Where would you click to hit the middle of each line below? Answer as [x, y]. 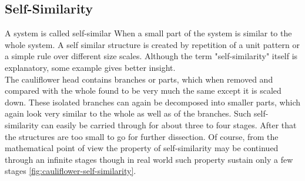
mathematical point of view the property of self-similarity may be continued [142, 148]
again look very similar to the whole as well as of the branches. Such [128, 113]
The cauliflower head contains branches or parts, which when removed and [139, 79]
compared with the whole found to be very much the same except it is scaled [143, 90]
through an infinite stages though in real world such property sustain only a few [149, 159]
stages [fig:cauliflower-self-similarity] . [71, 171]
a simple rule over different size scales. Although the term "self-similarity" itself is [151, 56]
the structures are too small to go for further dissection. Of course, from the [142, 136]
